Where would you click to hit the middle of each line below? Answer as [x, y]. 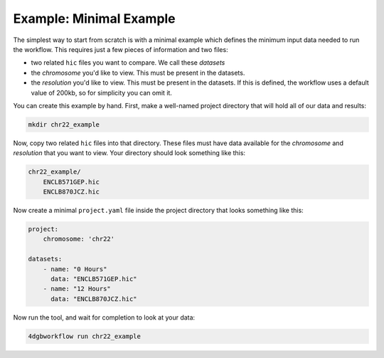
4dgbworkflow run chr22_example [85, 336]
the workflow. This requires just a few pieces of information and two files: [121, 49]
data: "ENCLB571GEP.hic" [94, 279]
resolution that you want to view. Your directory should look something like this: [129, 153]
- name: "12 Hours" [77, 289]
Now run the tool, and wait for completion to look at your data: [104, 317]
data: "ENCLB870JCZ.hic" [94, 299]
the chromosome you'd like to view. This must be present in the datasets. [138, 73]
